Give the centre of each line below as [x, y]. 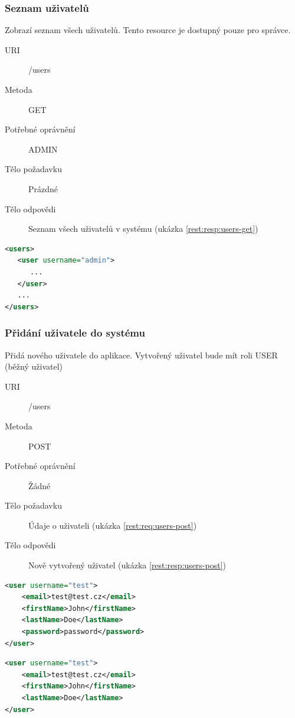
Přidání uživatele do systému [75, 333]
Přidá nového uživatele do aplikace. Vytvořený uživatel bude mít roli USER [141, 355]
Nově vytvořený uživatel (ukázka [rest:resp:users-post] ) [127, 565]
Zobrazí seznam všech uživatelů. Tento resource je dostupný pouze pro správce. [148, 30]
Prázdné [43, 188]
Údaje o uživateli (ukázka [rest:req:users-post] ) [113, 525]
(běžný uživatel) [34, 366]
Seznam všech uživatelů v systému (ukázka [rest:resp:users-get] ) [143, 229]
